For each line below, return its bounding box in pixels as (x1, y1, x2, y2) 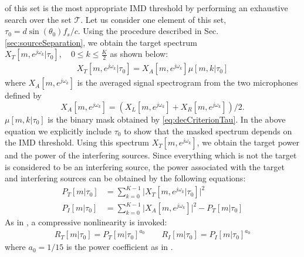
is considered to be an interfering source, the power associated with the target (5, 160, 285, 173)
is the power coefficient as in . (66, 241, 173, 253)
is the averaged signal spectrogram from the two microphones (77, 76, 298, 89)
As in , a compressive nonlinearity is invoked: (5, 216, 167, 228)
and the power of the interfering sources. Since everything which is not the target (5, 149, 297, 161)
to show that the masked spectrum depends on (124, 124, 292, 137)
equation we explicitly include (5, 124, 112, 137)
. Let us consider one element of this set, (80, 13, 227, 25)
